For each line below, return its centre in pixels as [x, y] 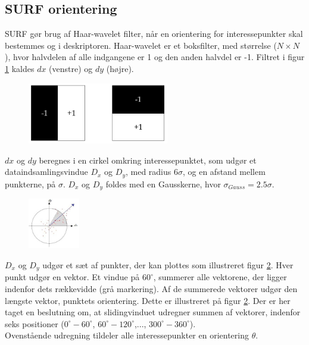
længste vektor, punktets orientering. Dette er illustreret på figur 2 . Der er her [148, 300]
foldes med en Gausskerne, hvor [163, 184]
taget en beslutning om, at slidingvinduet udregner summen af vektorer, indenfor [153, 312]
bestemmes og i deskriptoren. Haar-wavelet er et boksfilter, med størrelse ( [141, 45]
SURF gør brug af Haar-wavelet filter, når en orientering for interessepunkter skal [154, 34]
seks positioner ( [35, 323]
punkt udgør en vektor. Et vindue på [72, 277]
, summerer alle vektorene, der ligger [220, 277]
